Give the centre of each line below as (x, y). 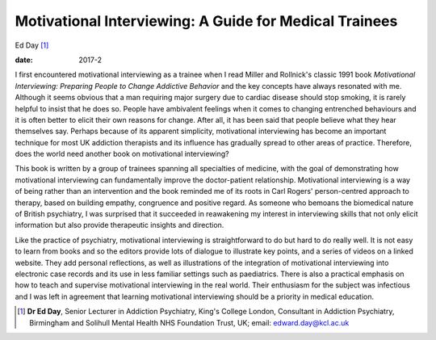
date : (24, 60)
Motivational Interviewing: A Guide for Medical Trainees (206, 21)
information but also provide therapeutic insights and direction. (119, 225)
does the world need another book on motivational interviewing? (122, 154)
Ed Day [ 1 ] (32, 45)
